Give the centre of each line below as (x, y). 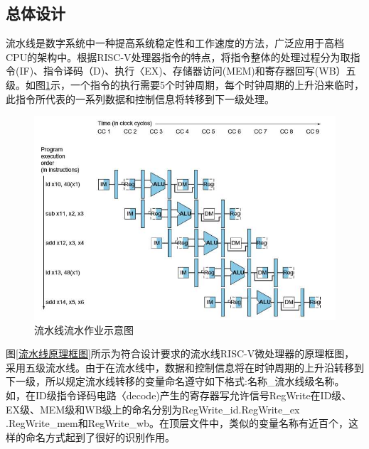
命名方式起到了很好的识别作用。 (100, 437)
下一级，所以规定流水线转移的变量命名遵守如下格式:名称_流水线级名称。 (175, 381)
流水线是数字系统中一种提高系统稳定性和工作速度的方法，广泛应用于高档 (175, 43)
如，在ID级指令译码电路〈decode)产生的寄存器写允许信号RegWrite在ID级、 (179, 395)
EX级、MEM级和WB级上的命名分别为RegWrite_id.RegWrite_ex (153, 409)
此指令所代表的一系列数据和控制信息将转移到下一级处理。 (140, 98)
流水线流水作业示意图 (84, 329)
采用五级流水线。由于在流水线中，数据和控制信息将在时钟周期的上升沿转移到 (185, 367)
